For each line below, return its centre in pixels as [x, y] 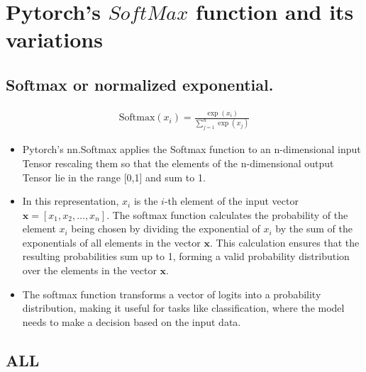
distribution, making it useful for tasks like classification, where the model [183, 308]
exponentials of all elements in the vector [111, 242]
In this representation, [71, 201]
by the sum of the [314, 229]
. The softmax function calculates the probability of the [227, 214]
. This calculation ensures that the [284, 242]
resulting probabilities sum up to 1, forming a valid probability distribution [186, 256]
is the [146, 201]
